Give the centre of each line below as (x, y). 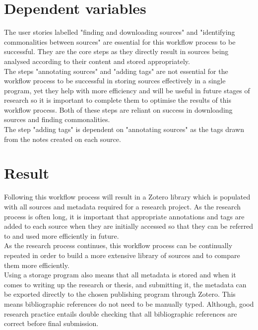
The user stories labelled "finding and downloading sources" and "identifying (120, 32)
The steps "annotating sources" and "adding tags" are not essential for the (116, 71)
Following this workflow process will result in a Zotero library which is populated (127, 197)
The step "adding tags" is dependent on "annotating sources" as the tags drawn (124, 129)
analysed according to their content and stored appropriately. (97, 61)
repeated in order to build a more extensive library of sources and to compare (122, 255)
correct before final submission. (51, 323)
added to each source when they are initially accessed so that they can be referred (129, 226)
